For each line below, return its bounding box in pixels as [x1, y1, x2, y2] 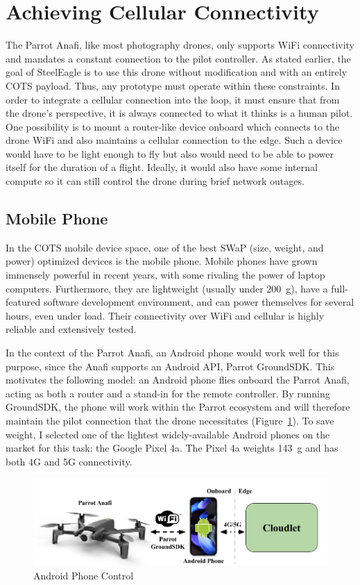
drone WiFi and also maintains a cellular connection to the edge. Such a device [6, 133, 343, 147]
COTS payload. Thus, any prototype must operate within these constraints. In [6, 78, 340, 92]
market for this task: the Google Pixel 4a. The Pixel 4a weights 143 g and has [6, 440, 338, 455]
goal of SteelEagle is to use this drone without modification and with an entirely [6, 65, 348, 79]
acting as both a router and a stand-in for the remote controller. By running [6, 386, 330, 400]
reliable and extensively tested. [6, 322, 137, 336]
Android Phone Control [33, 568, 134, 583]
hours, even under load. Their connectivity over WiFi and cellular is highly [6, 308, 325, 322]
